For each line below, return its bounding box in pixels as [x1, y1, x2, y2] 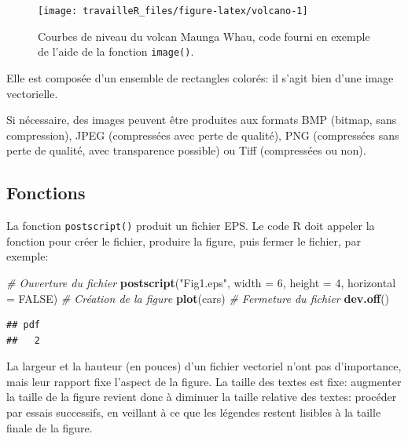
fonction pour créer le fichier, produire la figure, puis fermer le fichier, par [6, 232, 361, 249]
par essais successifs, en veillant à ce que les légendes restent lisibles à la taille [6, 404, 381, 421]
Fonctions [6, 180, 86, 205]
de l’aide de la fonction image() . [38, 43, 194, 60]
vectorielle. [6, 85, 58, 101]
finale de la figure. [6, 419, 93, 436]
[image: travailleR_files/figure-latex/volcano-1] [38, 5, 308, 16]
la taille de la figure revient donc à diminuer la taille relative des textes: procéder [6, 388, 397, 405]
